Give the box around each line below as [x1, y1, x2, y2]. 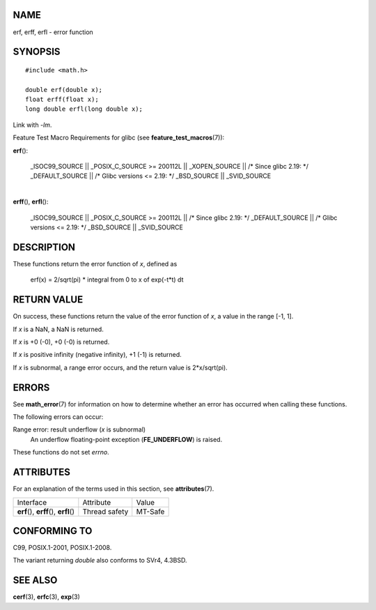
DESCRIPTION [13, 241, 76, 253]
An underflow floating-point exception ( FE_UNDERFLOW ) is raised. [30, 435, 223, 443]
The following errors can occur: [13, 413, 104, 421]
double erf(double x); [25, 86, 103, 93]
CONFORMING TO [13, 525, 93, 537]
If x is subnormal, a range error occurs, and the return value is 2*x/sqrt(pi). [13, 363, 228, 372]
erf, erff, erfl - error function [13, 28, 93, 36]
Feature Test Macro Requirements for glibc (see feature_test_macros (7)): [13, 133, 225, 142]
